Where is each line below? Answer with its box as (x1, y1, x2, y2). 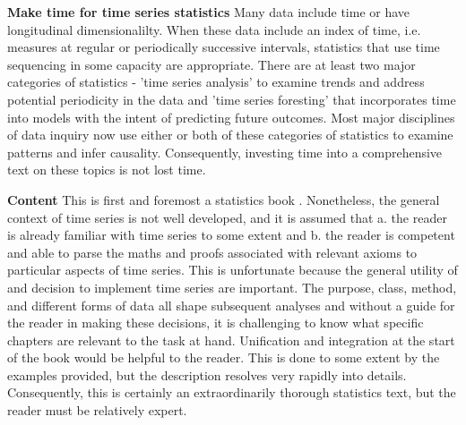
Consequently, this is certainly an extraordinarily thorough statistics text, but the (7, 383, 456, 402)
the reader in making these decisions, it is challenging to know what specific (7, 313, 424, 332)
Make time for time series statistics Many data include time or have (7, 3, 410, 21)
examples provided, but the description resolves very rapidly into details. (7, 365, 407, 384)
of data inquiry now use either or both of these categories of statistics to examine (7, 125, 453, 144)
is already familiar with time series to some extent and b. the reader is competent (7, 225, 455, 244)
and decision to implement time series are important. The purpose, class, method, (7, 277, 457, 296)
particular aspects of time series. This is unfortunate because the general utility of (7, 260, 458, 279)
